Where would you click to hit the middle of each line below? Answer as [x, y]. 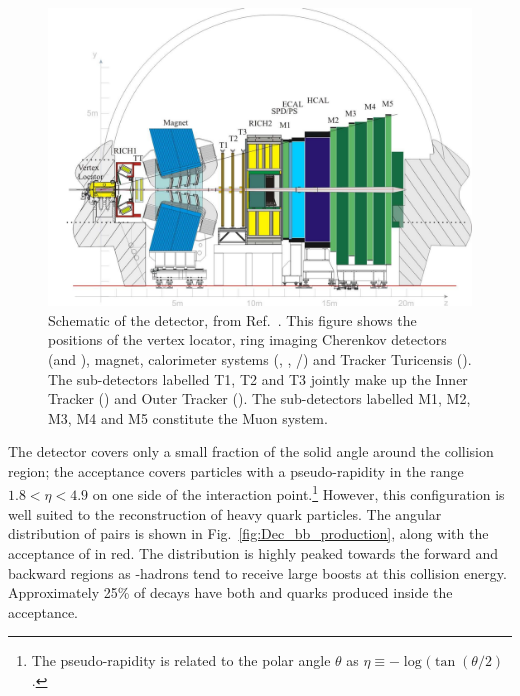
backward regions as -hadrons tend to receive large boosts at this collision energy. [257, 572]
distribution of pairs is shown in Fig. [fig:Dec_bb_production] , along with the [248, 533]
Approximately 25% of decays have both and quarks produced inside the [230, 592]
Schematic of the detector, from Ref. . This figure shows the [232, 319]
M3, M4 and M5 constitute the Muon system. [188, 417]
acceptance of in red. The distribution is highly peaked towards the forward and [253, 552]
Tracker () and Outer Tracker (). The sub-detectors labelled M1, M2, [259, 398]
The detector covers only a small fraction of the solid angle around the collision [251, 451]
